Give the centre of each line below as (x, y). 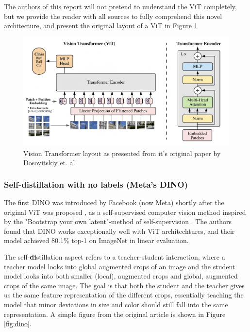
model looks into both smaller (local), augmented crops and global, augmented (121, 276)
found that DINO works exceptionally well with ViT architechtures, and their (119, 231)
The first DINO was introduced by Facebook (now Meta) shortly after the (114, 202)
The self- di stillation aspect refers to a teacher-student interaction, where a (115, 256)
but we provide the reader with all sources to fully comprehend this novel (113, 16)
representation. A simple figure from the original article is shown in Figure (115, 314)
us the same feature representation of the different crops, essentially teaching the (124, 295)
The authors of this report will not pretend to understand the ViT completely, (120, 6)
